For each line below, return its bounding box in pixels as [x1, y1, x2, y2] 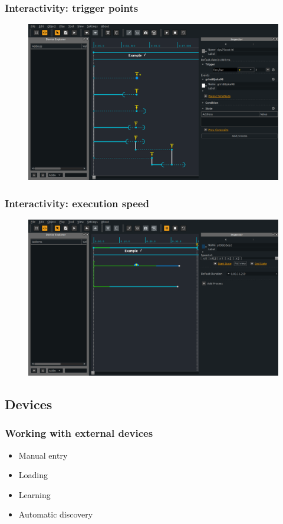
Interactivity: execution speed [5, 195, 149, 210]
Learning [18, 488, 51, 500]
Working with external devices [5, 426, 153, 440]
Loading [18, 469, 48, 481]
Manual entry [18, 449, 68, 461]
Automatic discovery [18, 508, 93, 520]
